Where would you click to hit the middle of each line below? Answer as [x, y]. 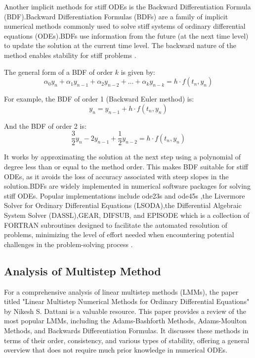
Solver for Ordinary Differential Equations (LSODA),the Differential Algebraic [123, 205]
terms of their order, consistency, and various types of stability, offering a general [127, 340]
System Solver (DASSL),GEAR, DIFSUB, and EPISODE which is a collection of [127, 215]
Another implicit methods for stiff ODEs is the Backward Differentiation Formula [127, 6]
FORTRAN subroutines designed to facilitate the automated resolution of [116, 225]
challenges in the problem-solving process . [68, 244]
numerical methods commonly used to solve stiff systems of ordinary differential [125, 26]
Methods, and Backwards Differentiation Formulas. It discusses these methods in [126, 330]
